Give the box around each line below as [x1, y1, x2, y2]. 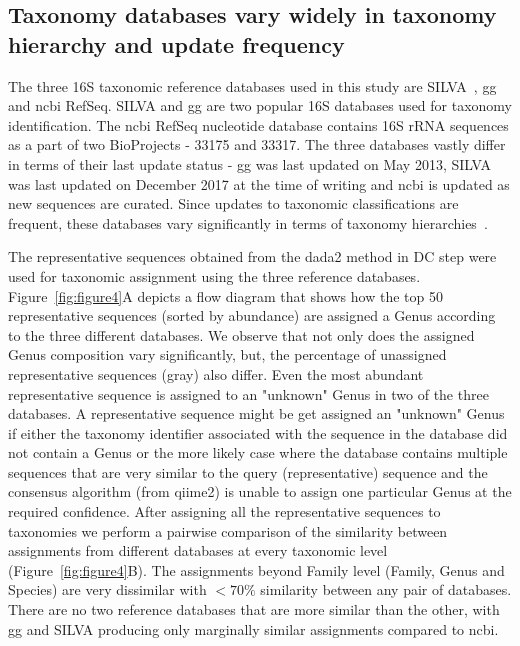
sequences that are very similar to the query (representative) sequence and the [8, 461, 488, 482]
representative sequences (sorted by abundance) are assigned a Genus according [8, 305, 496, 326]
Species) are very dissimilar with [8, 579, 207, 600]
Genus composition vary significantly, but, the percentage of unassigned [8, 344, 447, 365]
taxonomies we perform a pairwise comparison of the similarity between [8, 520, 448, 541]
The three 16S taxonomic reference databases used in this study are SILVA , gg [8, 75, 497, 96]
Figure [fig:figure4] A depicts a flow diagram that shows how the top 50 [8, 285, 443, 306]
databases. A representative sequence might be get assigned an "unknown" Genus [8, 403, 505, 424]
